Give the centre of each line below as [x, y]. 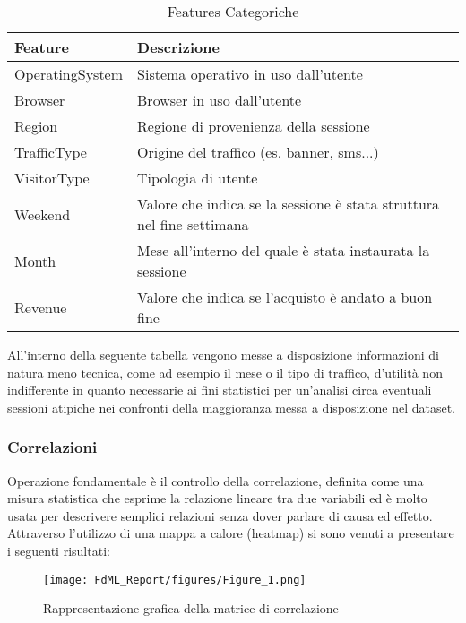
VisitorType [52, 178]
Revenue [41, 307]
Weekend [43, 214]
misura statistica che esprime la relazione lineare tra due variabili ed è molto [217, 498]
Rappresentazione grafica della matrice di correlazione [191, 608]
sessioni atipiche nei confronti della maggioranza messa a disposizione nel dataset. [231, 407]
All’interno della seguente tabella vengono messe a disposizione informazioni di [223, 354]
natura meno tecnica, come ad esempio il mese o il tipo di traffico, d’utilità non [225, 372]
